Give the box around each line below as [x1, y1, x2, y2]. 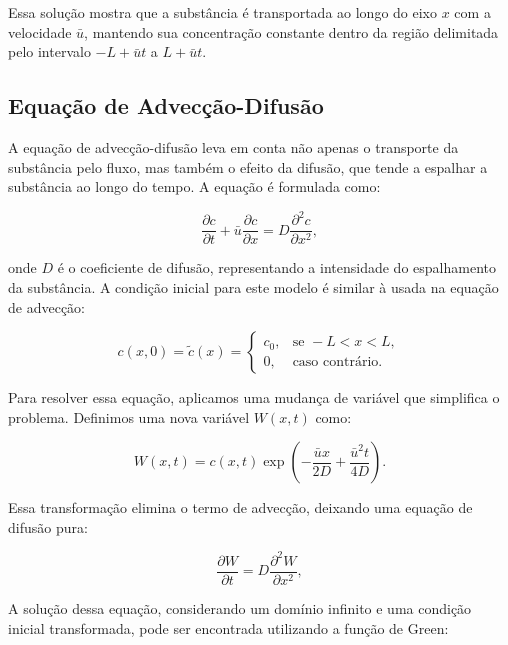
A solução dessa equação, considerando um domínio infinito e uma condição [8, 598, 472, 619]
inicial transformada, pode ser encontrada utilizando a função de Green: [8, 617, 449, 638]
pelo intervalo [8, 41, 91, 62]
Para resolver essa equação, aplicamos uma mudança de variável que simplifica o [8, 387, 500, 408]
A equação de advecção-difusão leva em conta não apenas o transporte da [8, 136, 459, 157]
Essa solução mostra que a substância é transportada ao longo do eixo [8, 2, 438, 22]
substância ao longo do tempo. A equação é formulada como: [8, 176, 381, 197]
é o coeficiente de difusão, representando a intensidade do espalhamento [57, 257, 496, 278]
